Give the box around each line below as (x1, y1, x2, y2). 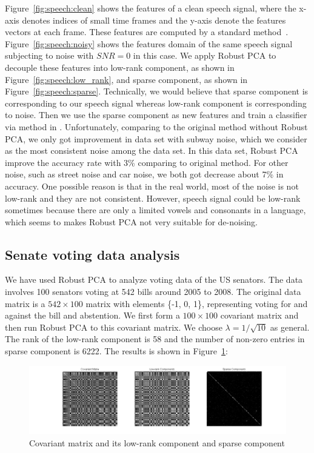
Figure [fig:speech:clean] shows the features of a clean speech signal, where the (5, 2, 296, 14)
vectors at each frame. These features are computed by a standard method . (5, 25, 289, 38)
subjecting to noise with (5, 49, 94, 62)
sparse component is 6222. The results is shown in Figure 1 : (5, 345, 228, 357)
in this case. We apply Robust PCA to (133, 49, 276, 62)
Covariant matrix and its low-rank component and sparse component (29, 436, 285, 449)
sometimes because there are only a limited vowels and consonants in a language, (5, 203, 306, 216)
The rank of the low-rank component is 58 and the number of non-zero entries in (5, 332, 305, 345)
